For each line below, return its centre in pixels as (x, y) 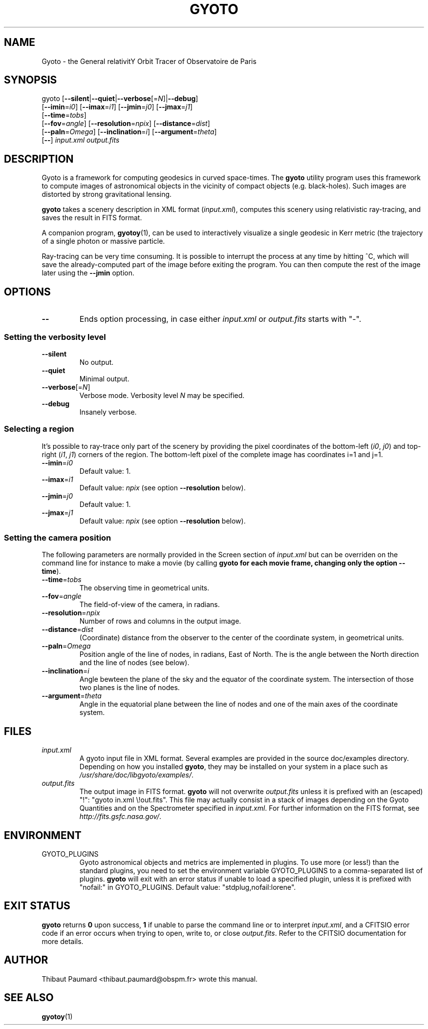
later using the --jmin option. (88, 273)
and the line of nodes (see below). (134, 663)
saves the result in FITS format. (92, 218)
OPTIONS (27, 292)
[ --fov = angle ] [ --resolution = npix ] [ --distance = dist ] (126, 124)
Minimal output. (104, 378)
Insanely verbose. (108, 412)
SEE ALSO (29, 998)
